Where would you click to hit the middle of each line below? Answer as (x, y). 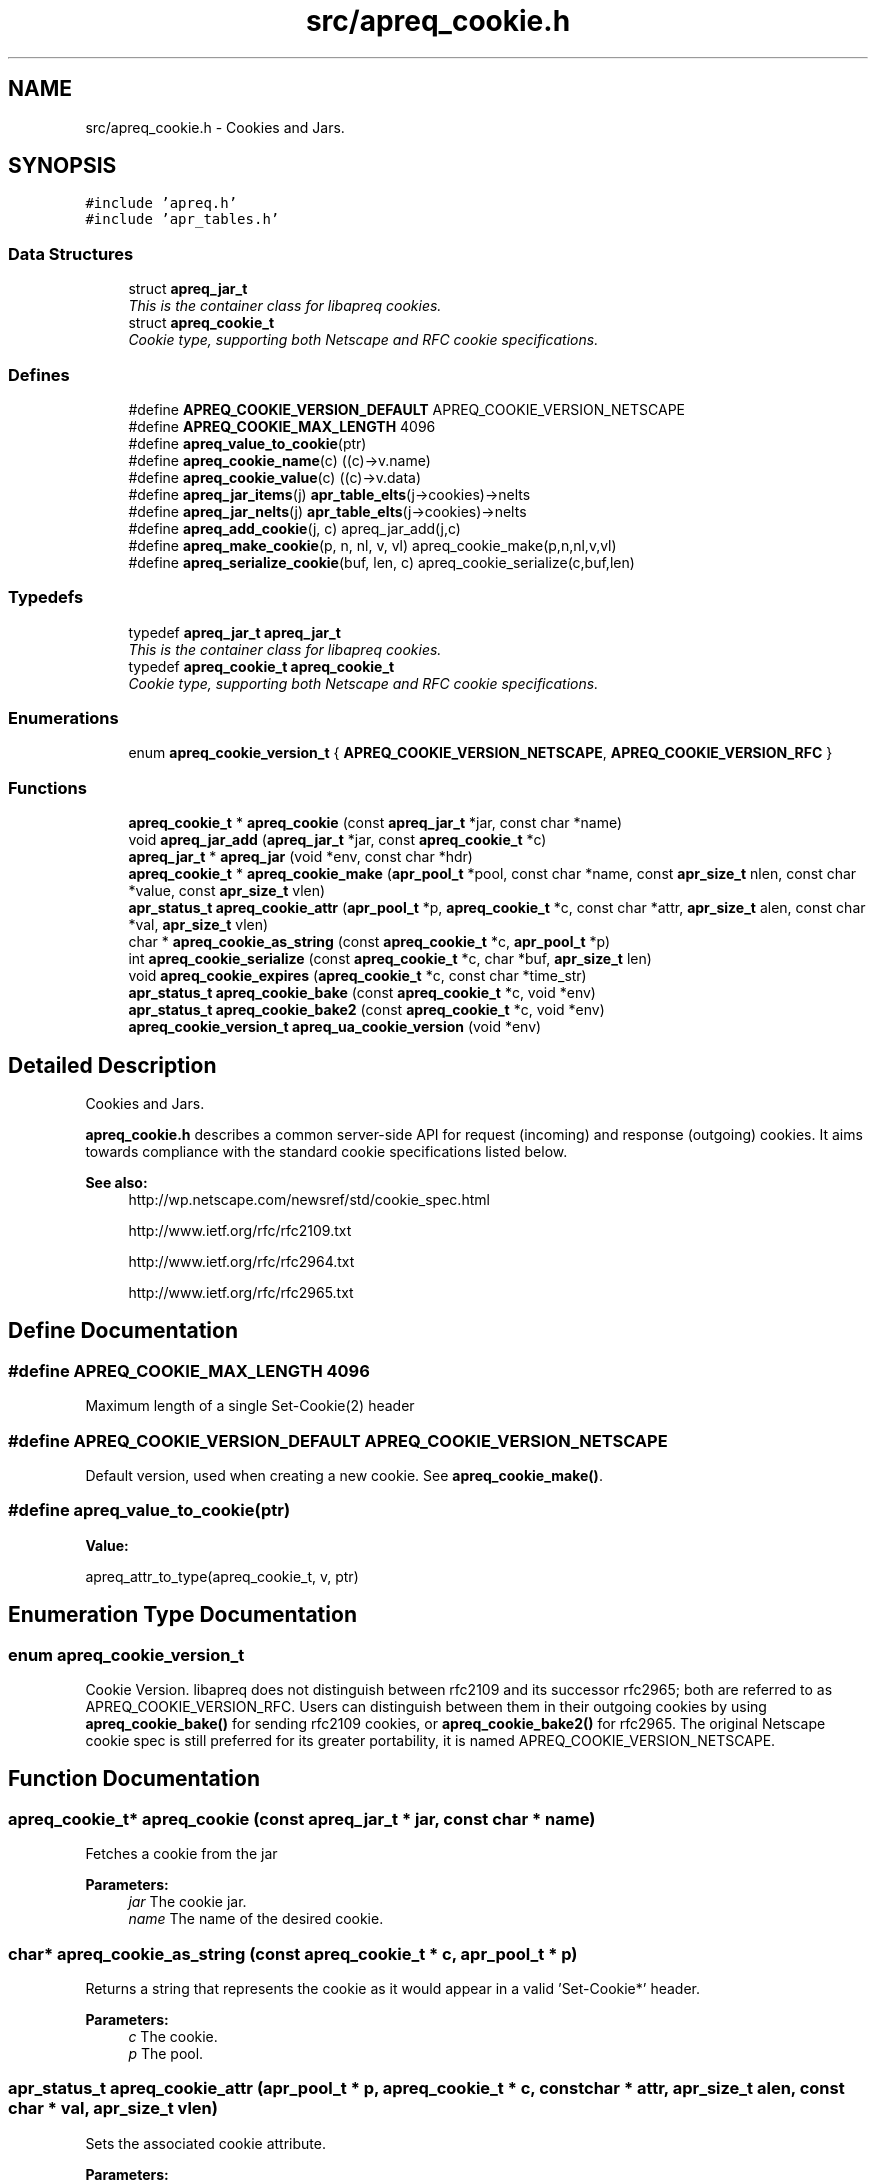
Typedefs (46, 597)
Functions (47, 787)
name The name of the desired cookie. (256, 1919)
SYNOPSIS (62, 166)
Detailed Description (112, 1065)
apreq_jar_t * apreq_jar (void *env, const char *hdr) (300, 857)
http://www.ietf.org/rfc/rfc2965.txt (241, 1293)
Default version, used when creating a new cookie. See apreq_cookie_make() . (344, 1475)
